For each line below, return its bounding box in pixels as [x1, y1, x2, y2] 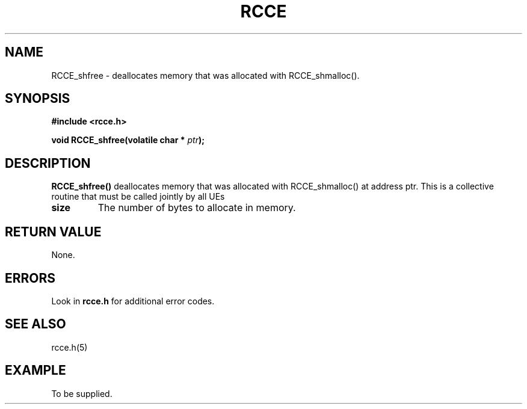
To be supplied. [51, 388, 112, 399]
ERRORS [5, 270, 56, 286]
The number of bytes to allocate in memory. [97, 201, 296, 214]
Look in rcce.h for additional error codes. [51, 295, 215, 306]
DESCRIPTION [5, 155, 91, 171]
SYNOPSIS [5, 91, 70, 106]
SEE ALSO [5, 316, 66, 332]
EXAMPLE [5, 363, 66, 378]
